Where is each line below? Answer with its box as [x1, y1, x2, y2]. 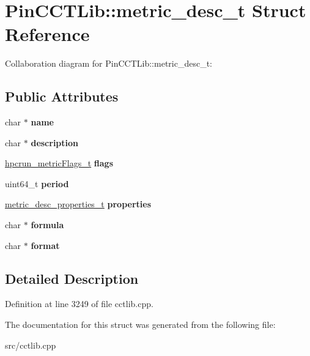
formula [31, 218, 64, 231]
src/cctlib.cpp [5, 338, 56, 351]
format [31, 239, 60, 251]
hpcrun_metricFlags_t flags [5, 157, 114, 169]
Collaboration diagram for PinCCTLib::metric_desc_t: [5, 57, 212, 70]
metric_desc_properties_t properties [5, 198, 151, 210]
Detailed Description [5, 269, 139, 287]
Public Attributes [5, 87, 119, 106]
